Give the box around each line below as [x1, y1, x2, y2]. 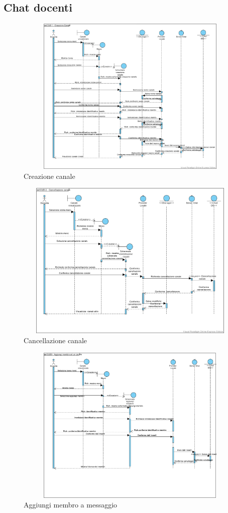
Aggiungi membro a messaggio [24, 499, 118, 510]
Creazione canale [24, 170, 75, 181]
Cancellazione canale [24, 335, 87, 345]
